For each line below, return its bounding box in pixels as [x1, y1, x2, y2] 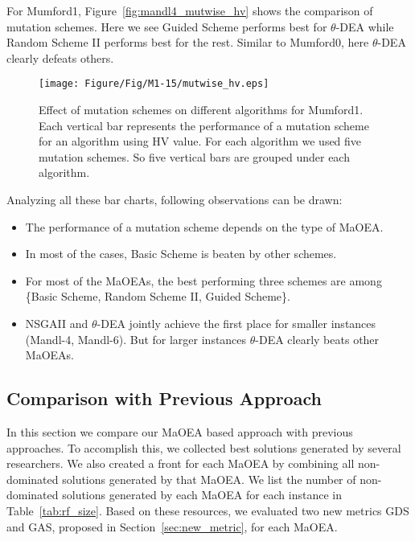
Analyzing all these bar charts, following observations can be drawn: [6, 191, 343, 207]
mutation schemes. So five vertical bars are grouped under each [39, 148, 350, 165]
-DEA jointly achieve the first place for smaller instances [97, 314, 376, 331]
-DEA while [335, 18, 394, 35]
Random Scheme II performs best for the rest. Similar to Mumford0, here [6, 34, 369, 51]
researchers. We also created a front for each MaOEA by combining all [6, 455, 355, 472]
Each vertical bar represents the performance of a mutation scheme [39, 117, 369, 133]
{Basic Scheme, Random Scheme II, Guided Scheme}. [25, 288, 290, 305]
